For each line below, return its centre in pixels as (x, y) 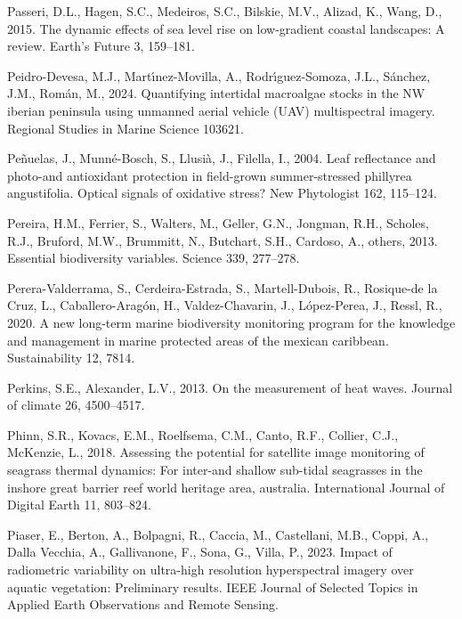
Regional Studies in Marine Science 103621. (126, 128)
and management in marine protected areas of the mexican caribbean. (198, 340)
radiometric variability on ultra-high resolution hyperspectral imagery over (211, 570)
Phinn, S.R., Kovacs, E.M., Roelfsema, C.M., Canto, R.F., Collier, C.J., (203, 434)
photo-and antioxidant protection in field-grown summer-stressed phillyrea (210, 175)
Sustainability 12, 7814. (71, 358)
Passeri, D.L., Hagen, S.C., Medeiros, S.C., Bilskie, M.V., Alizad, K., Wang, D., (225, 11)
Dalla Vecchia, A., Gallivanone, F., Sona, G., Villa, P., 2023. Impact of (200, 552)
